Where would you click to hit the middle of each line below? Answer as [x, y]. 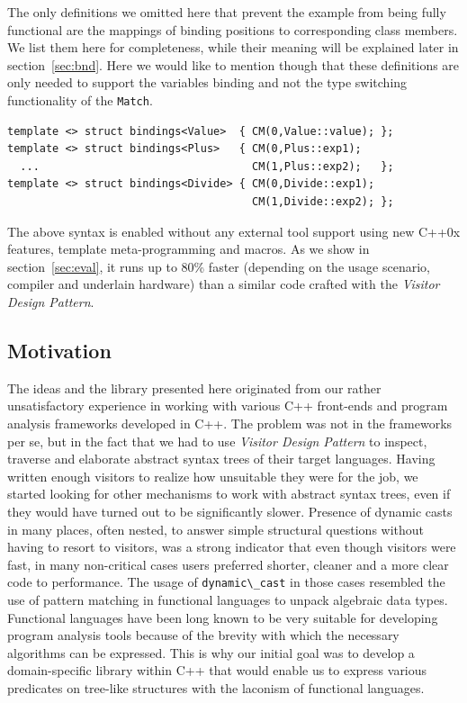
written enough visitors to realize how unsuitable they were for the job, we [213, 476]
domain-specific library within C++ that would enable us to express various [217, 670]
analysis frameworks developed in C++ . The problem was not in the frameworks [230, 423]
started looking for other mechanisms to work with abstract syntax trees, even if [229, 494]
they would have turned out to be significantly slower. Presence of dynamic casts [230, 511]
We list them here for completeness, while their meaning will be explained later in [233, 47]
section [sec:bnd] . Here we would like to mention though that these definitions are [233, 64]
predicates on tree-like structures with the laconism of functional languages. [216, 687]
